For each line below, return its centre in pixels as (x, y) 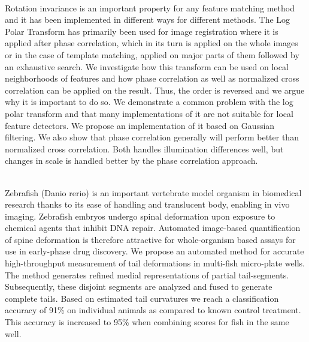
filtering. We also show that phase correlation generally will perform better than (152, 137)
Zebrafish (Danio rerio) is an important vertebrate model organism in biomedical (153, 192)
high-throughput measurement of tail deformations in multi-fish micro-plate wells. (155, 263)
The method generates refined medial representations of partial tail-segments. (147, 274)
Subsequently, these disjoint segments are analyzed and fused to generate (139, 286)
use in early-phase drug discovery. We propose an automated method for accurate (154, 251)
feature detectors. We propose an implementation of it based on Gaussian (140, 125)
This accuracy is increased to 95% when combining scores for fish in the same (147, 322)
